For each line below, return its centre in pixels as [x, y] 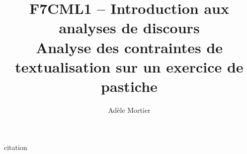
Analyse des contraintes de [129, 47]
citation [16, 147]
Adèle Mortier [129, 110]
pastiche [129, 86]
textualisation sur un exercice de [129, 66]
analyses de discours [129, 28]
